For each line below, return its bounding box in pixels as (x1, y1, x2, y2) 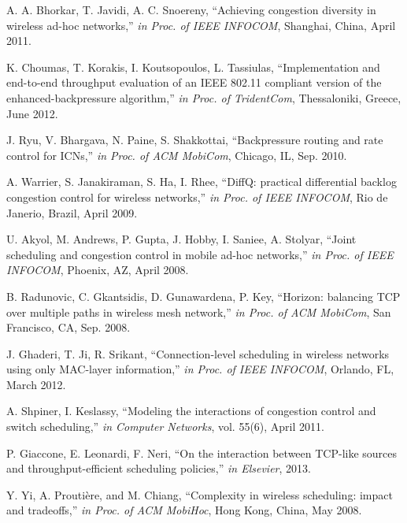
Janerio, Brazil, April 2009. (6, 204, 138, 221)
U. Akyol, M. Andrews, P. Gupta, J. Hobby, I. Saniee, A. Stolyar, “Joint (6, 231, 357, 247)
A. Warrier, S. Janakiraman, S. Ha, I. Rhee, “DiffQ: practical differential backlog (6, 173, 397, 190)
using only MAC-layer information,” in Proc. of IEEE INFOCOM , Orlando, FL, (6, 361, 394, 377)
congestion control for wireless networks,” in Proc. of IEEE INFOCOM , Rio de (6, 188, 388, 205)
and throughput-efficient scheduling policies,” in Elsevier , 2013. (6, 460, 311, 477)
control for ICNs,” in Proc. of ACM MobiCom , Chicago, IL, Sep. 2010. (6, 147, 347, 163)
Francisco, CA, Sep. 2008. (6, 319, 131, 336)
